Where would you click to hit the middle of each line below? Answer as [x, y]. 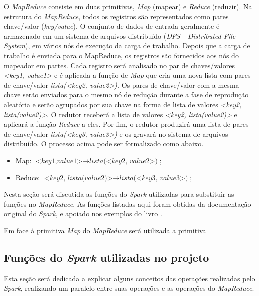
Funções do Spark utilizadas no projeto [107, 257]
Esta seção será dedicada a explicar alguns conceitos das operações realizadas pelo [129, 278]
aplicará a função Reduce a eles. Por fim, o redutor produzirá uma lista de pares [126, 124]
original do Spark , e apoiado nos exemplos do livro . [83, 213]
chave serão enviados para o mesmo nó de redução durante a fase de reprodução [126, 95]
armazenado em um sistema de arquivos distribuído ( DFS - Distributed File [120, 36]
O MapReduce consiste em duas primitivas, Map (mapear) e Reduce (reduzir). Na [128, 6]
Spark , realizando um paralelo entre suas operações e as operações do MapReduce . [129, 288]
